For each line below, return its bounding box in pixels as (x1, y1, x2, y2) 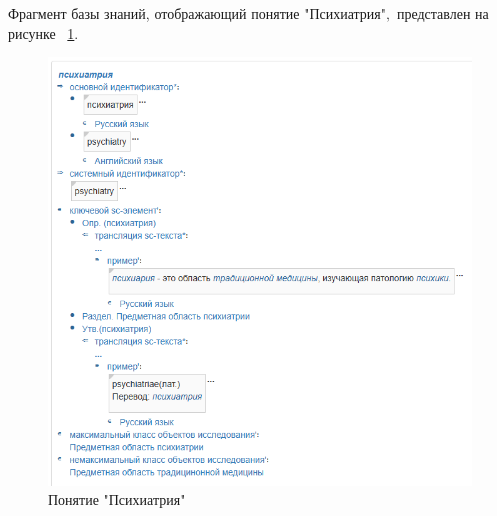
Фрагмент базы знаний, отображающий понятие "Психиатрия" (8, 3, 387, 23)
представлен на (396, 3, 489, 23)
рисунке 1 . (8, 22, 79, 43)
